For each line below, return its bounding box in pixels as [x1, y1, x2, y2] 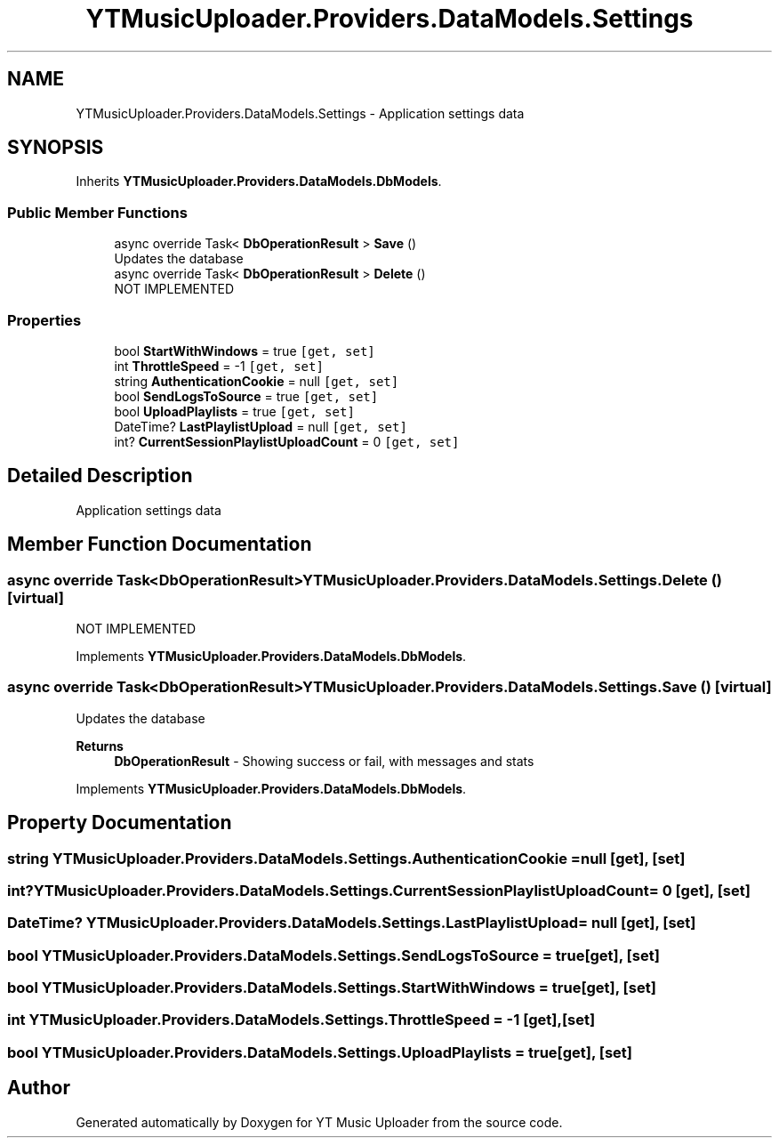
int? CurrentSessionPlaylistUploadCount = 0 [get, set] [114, 433, 460, 449]
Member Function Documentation [7, 533, 312, 556]
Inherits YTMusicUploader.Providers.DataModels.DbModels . [76, 173, 442, 189]
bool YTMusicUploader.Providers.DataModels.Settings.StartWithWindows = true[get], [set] [7, 979, 656, 997]
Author [7, 1076, 70, 1100]
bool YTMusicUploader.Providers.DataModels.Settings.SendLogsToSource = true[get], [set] [7, 946, 660, 964]
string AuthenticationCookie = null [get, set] [114, 373, 399, 389]
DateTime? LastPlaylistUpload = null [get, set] [114, 418, 407, 434]
